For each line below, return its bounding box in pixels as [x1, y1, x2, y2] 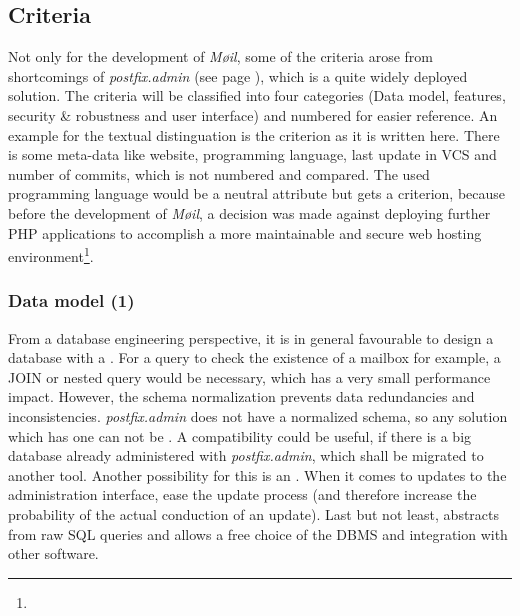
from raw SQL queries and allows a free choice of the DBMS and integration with [8, 523, 508, 544]
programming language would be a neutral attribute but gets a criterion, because [8, 183, 506, 204]
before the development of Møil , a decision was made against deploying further [8, 202, 491, 223]
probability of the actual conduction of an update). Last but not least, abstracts [8, 503, 500, 524]
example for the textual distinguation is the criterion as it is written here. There [8, 124, 500, 145]
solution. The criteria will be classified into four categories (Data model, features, [8, 85, 506, 106]
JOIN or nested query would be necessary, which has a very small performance [8, 366, 491, 387]
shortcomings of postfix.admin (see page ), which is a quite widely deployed [8, 65, 468, 86]
